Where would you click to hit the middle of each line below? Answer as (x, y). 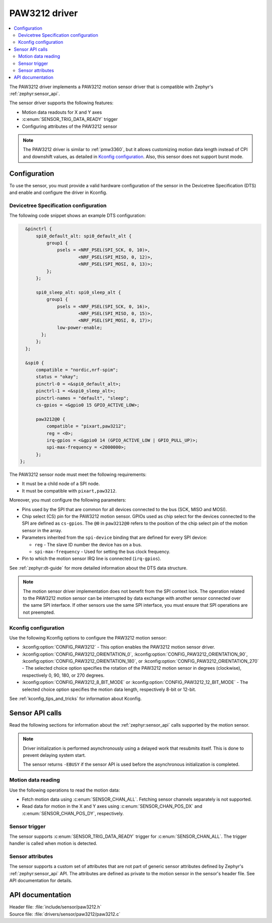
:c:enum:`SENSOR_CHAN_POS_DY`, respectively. (73, 813)
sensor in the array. (42, 530)
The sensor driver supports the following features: (61, 103)
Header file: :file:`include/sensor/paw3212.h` (55, 907)
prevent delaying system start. (54, 755)
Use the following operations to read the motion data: (65, 790)
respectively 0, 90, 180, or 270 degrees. (63, 675)
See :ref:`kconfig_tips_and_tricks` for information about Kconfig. (76, 698)
